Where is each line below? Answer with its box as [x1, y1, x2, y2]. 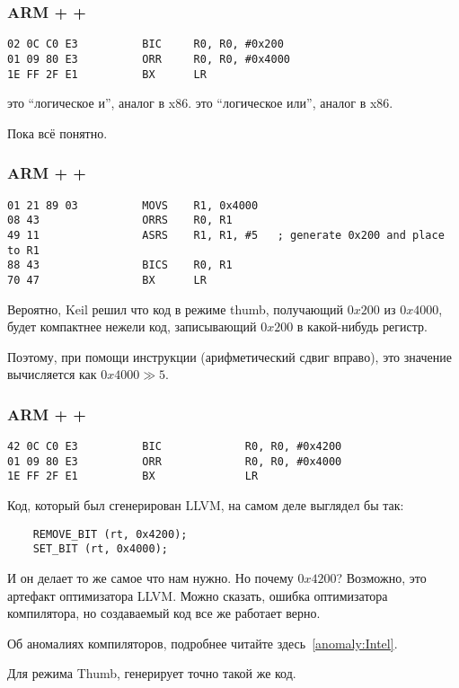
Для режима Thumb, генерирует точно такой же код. [7, 664, 296, 683]
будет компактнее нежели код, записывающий [7, 317, 257, 336]
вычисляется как [7, 365, 97, 384]
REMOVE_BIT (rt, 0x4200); [32, 527, 188, 541]
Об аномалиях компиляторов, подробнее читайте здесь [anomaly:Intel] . [7, 633, 398, 652]
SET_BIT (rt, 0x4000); [32, 542, 168, 556]
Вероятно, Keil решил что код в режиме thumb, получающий [7, 299, 344, 318]
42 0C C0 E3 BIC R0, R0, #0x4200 [7, 440, 342, 454]
